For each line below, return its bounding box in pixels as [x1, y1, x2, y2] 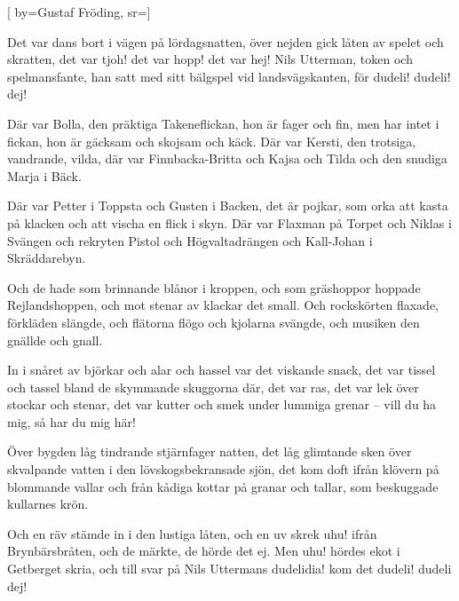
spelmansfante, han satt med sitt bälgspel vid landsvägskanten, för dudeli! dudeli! [7, 67, 451, 85]
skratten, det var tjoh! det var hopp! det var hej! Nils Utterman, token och [7, 50, 413, 68]
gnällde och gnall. [7, 330, 103, 349]
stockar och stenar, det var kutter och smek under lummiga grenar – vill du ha [7, 395, 437, 414]
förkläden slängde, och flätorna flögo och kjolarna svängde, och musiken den [7, 312, 420, 331]
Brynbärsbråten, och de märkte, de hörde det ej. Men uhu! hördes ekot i [7, 542, 400, 560]
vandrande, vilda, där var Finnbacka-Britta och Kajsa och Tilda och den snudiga [7, 149, 447, 168]
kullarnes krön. [7, 494, 89, 513]
